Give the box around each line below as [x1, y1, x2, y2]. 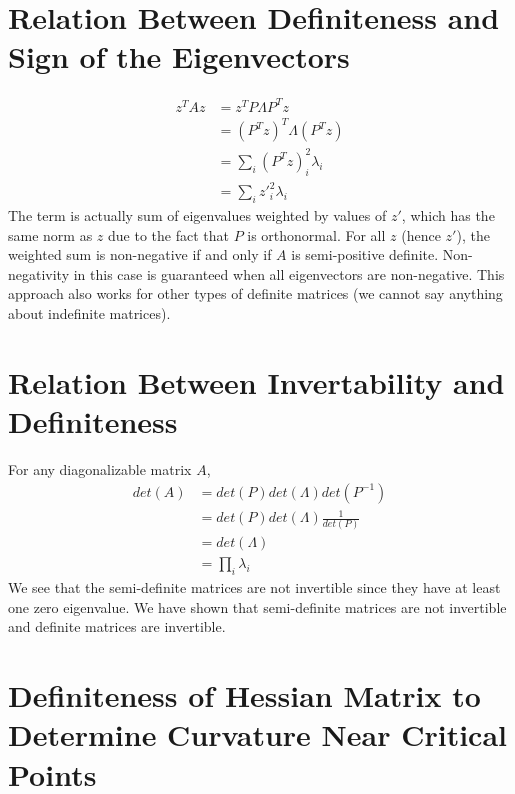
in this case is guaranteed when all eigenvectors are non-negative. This [73, 263, 505, 284]
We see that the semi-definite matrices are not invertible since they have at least [8, 577, 501, 598]
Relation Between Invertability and [8, 361, 505, 402]
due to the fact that [108, 224, 229, 245]
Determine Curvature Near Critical [8, 714, 507, 755]
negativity [8, 263, 70, 284]
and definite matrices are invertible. [8, 616, 226, 637]
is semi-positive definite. [291, 244, 439, 265]
